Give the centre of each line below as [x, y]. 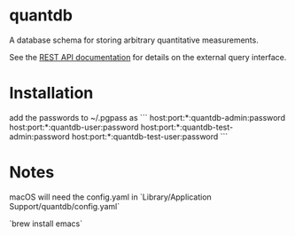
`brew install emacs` [46, 224]
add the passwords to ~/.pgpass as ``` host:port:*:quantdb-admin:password [147, 117]
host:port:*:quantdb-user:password [74, 127]
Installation [51, 93]
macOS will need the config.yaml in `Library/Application [111, 197]
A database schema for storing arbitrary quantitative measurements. [134, 40]
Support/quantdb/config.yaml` [65, 206]
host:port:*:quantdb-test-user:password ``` [150, 136]
